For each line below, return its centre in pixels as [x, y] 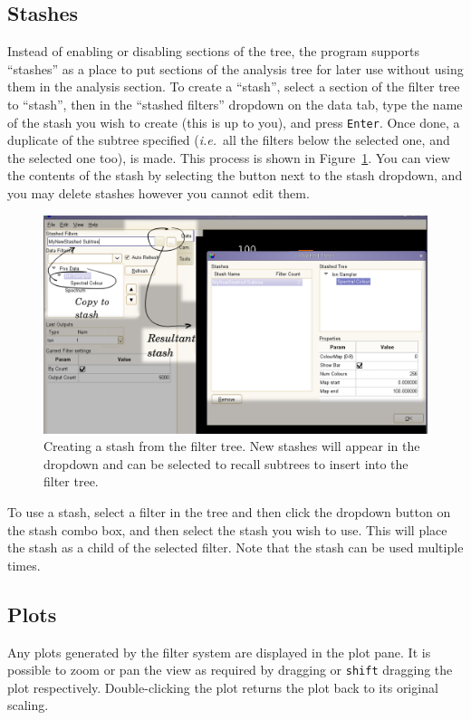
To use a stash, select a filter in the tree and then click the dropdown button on [229, 511]
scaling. [28, 705]
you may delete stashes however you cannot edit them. [159, 193]
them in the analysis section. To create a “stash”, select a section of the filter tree [234, 86]
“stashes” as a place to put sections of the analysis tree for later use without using [235, 68]
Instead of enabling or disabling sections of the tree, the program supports [213, 51]
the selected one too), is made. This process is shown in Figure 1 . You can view [229, 157]
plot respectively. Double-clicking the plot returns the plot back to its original [223, 687]
